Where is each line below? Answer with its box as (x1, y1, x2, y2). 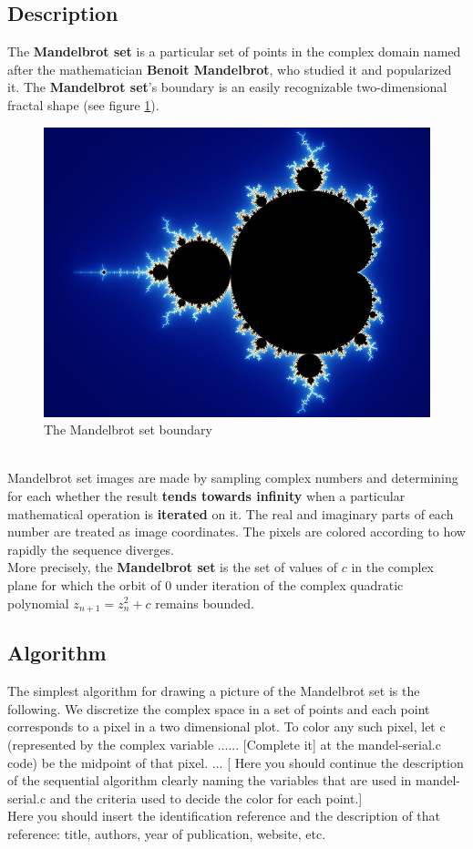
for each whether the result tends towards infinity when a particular (7, 486, 406, 505)
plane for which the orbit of (7, 575, 161, 594)
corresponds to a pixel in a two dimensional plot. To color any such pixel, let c (7, 717, 446, 736)
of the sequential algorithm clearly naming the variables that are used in (7, 771, 412, 790)
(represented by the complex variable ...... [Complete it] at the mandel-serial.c (7, 734, 441, 753)
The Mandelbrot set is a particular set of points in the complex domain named (7, 42, 461, 61)
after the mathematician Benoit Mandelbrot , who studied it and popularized (7, 59, 452, 78)
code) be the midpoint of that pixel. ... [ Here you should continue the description (7, 752, 464, 772)
